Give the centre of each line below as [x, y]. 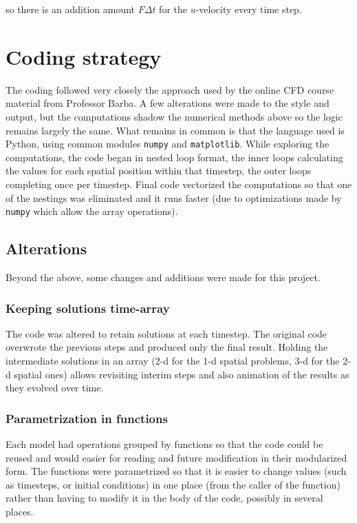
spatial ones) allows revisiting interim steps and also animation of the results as [182, 374]
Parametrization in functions [87, 418]
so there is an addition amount [71, 9]
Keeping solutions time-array [88, 308]
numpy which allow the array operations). [92, 211]
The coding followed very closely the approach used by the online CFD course [170, 89]
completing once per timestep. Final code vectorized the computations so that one [179, 184]
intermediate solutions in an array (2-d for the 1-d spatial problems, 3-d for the [173, 360]
